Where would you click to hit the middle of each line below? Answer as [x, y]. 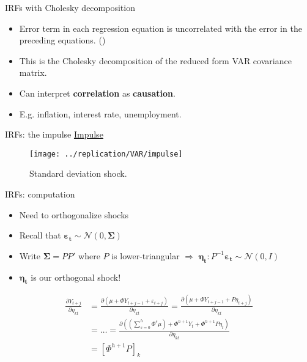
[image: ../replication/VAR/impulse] [106, 154]
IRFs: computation [40, 194]
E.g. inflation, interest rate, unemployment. [100, 113]
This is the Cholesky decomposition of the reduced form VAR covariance [155, 60]
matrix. [33, 72]
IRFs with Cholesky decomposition [70, 7]
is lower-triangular [146, 255]
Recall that [40, 235]
